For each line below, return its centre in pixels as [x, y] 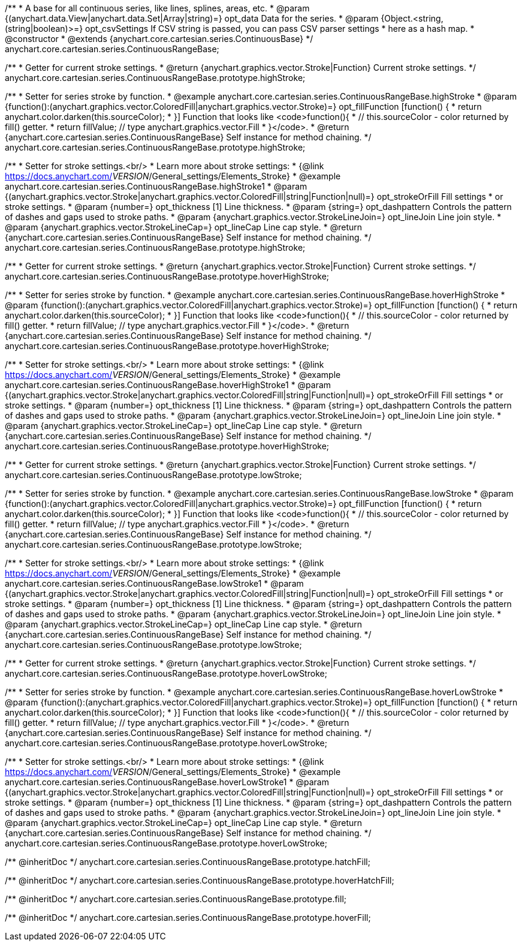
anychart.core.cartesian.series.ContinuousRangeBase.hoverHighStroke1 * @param [168, 385]
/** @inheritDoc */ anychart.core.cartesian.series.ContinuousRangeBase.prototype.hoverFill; [188, 918]
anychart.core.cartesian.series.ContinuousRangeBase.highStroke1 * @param [156, 186]
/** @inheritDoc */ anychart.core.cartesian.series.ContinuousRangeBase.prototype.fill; [176, 899]
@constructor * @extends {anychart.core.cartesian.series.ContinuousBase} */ [159, 39]
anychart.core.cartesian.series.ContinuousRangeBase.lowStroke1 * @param [154, 583]
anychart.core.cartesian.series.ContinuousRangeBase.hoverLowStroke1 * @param [167, 782]
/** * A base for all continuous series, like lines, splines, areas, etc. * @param [157, 8]
